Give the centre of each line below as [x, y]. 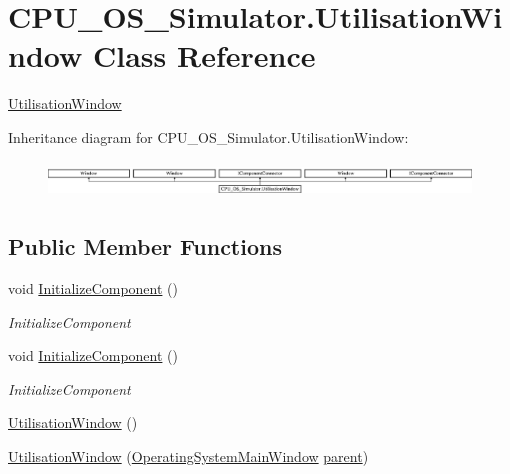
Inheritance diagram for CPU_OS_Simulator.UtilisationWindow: [208, 136]
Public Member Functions [145, 246]
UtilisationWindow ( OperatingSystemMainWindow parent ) [188, 456]
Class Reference [204, 55]
